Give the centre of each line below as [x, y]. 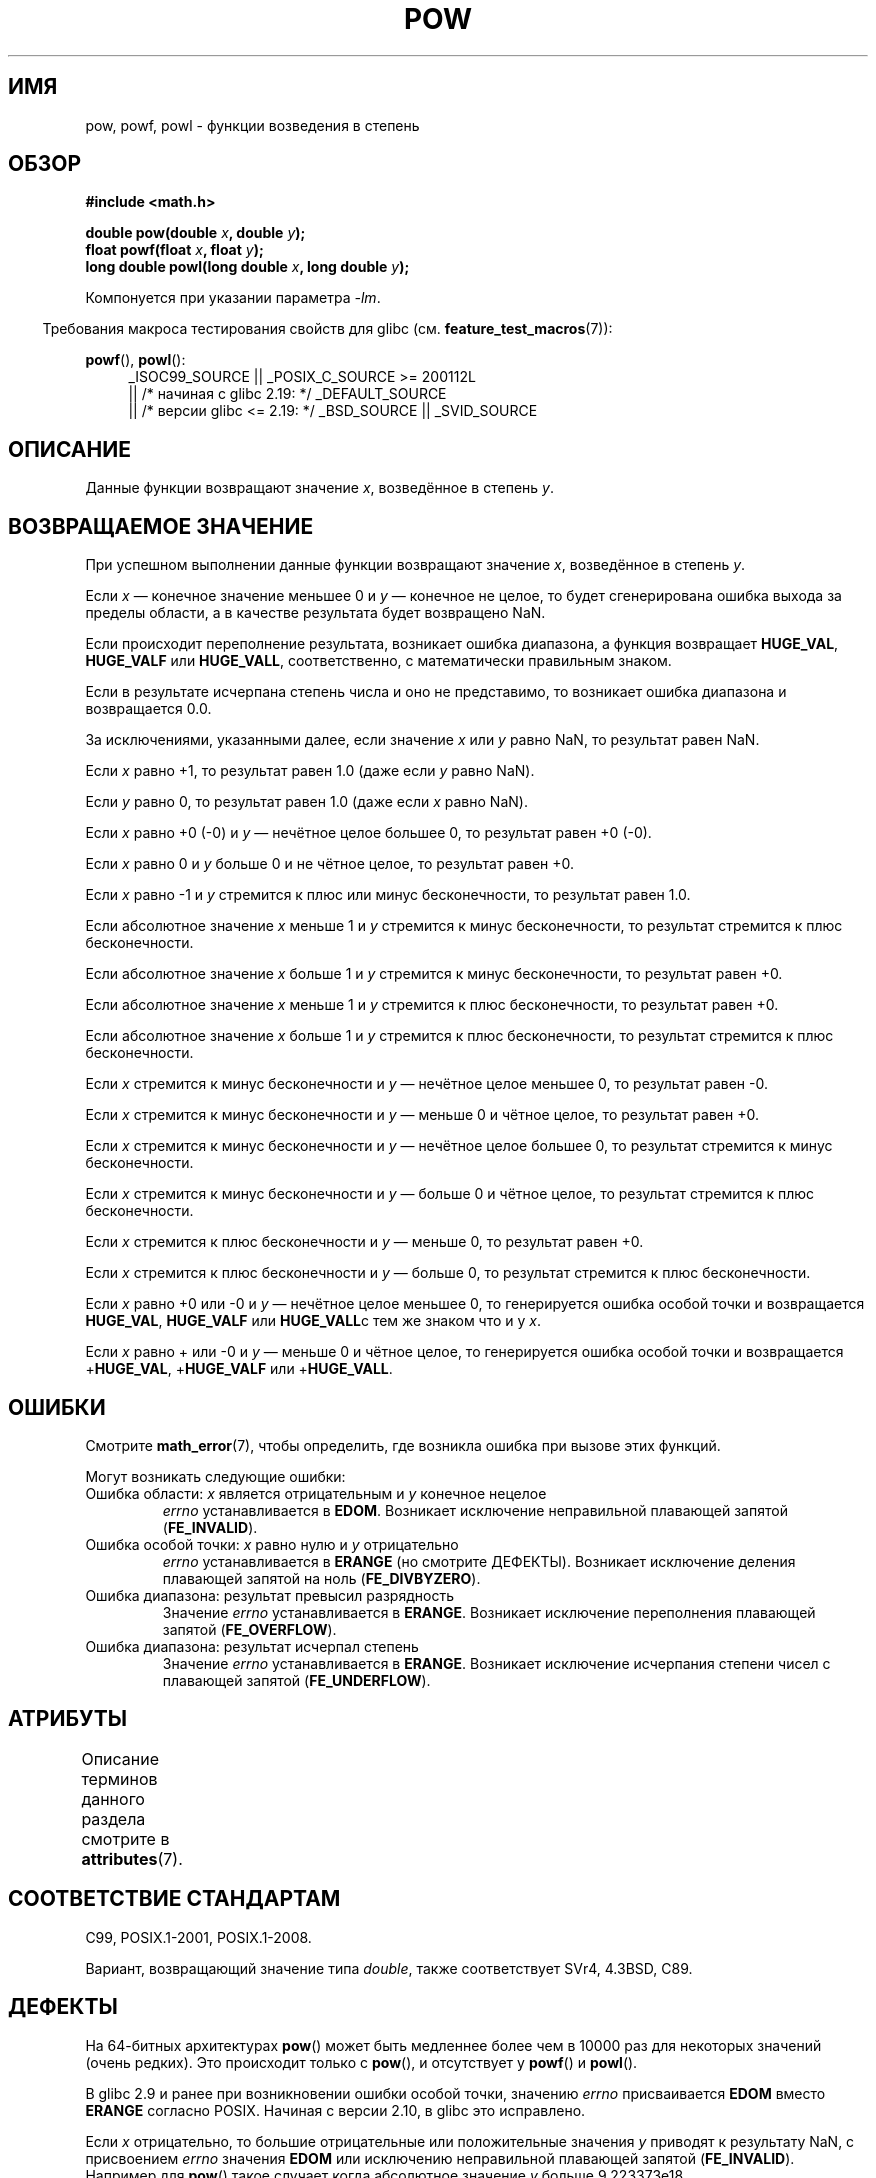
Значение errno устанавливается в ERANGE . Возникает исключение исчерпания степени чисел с [496, 1663]
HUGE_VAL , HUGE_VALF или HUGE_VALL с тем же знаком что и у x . [313, 1321]
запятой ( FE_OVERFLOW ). [249, 1629]
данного [113, 1798]
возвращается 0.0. [148, 709]
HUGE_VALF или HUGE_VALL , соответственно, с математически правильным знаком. [378, 661]
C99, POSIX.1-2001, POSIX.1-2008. [198, 1937]
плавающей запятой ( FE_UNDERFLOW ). [296, 1680]
